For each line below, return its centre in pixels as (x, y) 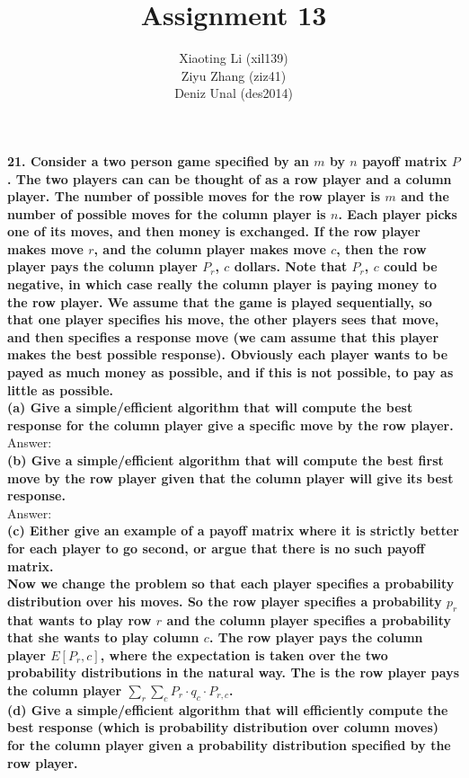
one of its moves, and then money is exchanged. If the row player (214, 231)
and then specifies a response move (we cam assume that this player (223, 336)
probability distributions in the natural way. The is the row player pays (234, 672)
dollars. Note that (291, 266)
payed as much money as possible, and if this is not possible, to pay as (230, 372)
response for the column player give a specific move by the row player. (230, 424)
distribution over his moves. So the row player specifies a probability (225, 601)
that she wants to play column (103, 637)
